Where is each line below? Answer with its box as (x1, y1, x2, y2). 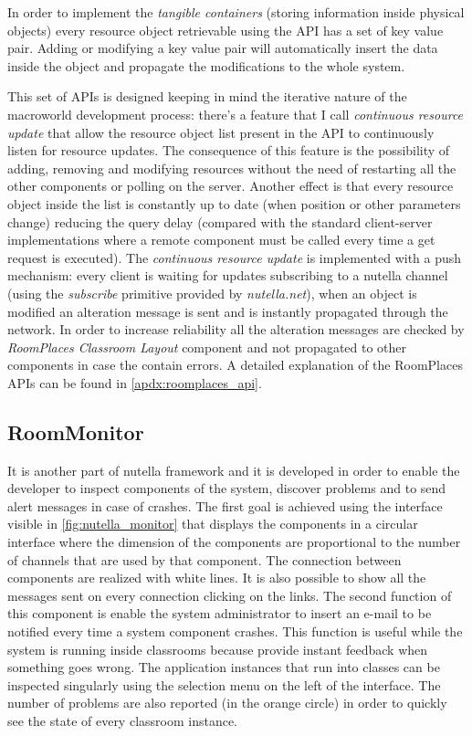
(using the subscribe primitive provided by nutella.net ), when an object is (7, 283, 417, 302)
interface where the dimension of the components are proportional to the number (7, 532, 461, 552)
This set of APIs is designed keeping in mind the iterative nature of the (7, 87, 407, 106)
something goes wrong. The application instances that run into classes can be (7, 657, 440, 677)
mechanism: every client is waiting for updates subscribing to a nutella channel (7, 266, 448, 285)
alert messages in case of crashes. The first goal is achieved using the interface (7, 496, 443, 515)
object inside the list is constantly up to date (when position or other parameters (7, 194, 461, 213)
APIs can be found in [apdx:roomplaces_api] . (7, 373, 262, 392)
